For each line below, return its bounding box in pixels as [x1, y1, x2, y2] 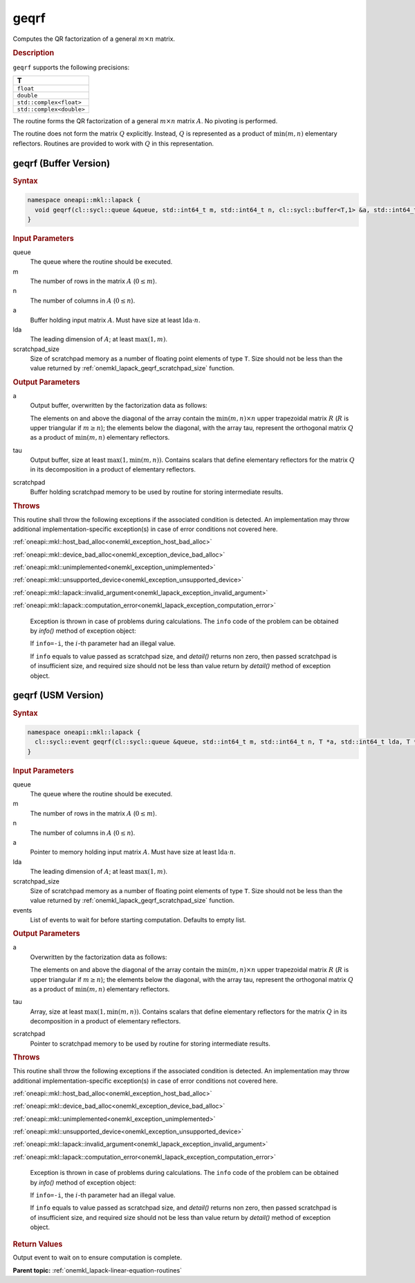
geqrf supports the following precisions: [12, 63, 130, 71]
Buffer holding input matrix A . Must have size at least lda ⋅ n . [30, 316, 201, 324]
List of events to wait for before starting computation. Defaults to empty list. [30, 916, 246, 924]
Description [12, 48, 55, 58]
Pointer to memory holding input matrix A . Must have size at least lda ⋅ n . [30, 848, 236, 856]
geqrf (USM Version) [12, 690, 104, 701]
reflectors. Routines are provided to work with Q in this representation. [12, 139, 214, 147]
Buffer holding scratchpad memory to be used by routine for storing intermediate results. [30, 488, 284, 496]
